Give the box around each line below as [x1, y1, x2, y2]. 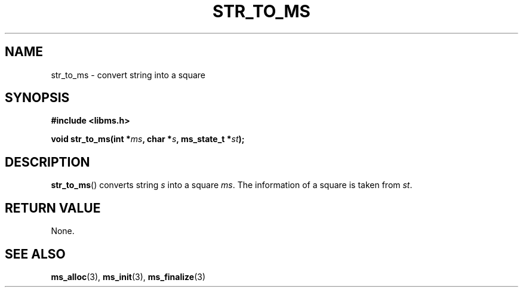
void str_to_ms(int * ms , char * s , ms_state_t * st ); [51, 134, 245, 145]
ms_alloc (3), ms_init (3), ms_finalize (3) [51, 271, 205, 282]
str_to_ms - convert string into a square [51, 69, 206, 80]
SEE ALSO [5, 246, 66, 262]
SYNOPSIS [5, 90, 70, 106]
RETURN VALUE [5, 200, 101, 216]
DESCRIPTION [5, 154, 90, 170]
